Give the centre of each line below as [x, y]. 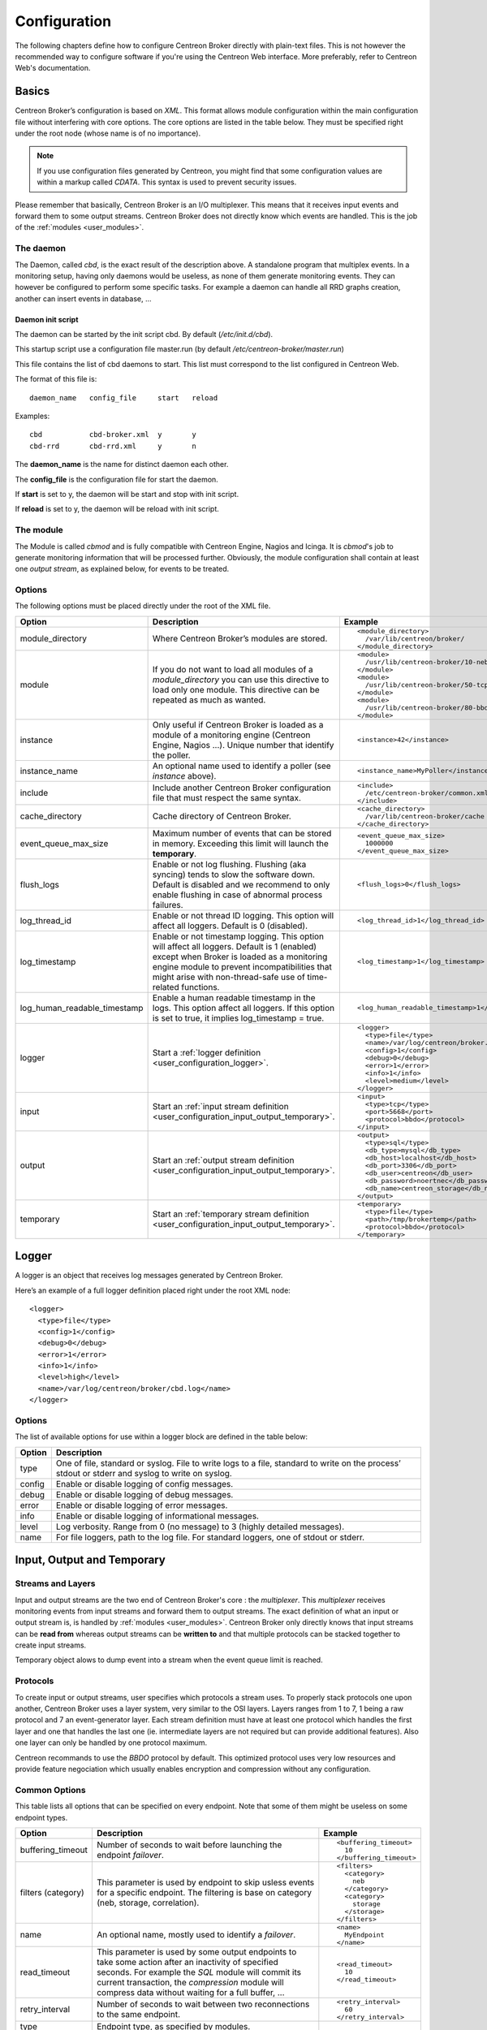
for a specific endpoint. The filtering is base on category [204, 1892]
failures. [168, 905]
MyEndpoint [364, 1935]
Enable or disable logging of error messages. [142, 1505]
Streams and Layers [55, 1583]
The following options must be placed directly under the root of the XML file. [143, 606]
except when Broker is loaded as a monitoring [240, 957]
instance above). [184, 775]
